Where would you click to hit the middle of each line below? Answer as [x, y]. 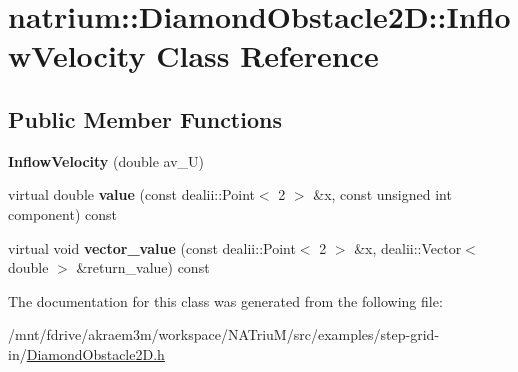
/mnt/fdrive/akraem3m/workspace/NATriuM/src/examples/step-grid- [224, 334]
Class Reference [267, 55]
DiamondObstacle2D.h [95, 353]
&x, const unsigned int [382, 194]
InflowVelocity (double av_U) [106, 160]
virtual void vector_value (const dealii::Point [152, 247]
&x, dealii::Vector [408, 247]
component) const [62, 213]
